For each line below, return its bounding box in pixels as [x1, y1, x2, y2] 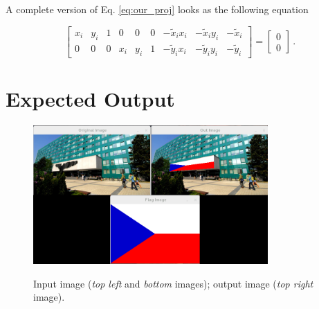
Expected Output [6, 84, 175, 112]
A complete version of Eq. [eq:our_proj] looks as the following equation [6, 2, 309, 16]
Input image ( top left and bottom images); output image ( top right [33, 276, 313, 290]
